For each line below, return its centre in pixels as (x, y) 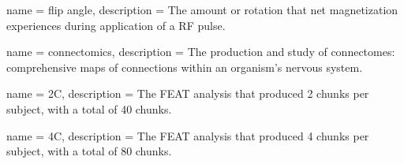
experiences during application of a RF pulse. (116, 25)
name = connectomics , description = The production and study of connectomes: (201, 52)
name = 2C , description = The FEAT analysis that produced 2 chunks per (188, 93)
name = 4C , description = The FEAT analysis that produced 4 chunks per (188, 135)
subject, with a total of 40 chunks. (89, 108)
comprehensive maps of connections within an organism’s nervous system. (185, 67)
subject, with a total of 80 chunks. (89, 151)
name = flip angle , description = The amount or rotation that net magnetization (202, 9)
